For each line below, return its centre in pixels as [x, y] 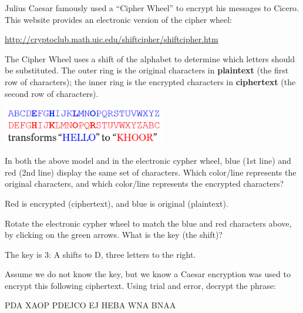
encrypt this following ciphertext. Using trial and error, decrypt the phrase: [140, 285]
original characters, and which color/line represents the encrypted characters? [144, 184]
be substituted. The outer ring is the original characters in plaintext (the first [147, 70]
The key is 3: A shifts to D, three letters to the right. [100, 254]
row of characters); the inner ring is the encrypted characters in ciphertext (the [150, 81]
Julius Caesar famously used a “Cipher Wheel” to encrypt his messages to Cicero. [152, 8]
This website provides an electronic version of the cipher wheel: [118, 19]
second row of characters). [52, 93]
